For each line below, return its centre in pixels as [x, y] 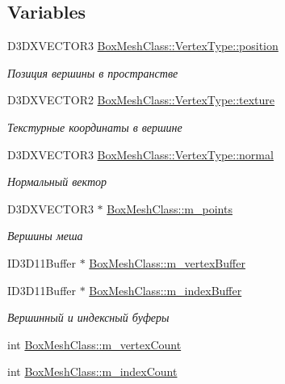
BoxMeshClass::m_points [170, 208]
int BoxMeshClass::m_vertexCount [94, 344]
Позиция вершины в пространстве [93, 72]
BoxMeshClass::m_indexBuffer [166, 290]
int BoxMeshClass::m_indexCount [92, 371]
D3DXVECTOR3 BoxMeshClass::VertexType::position [143, 46]
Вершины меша [45, 236]
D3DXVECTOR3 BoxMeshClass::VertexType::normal [140, 154]
